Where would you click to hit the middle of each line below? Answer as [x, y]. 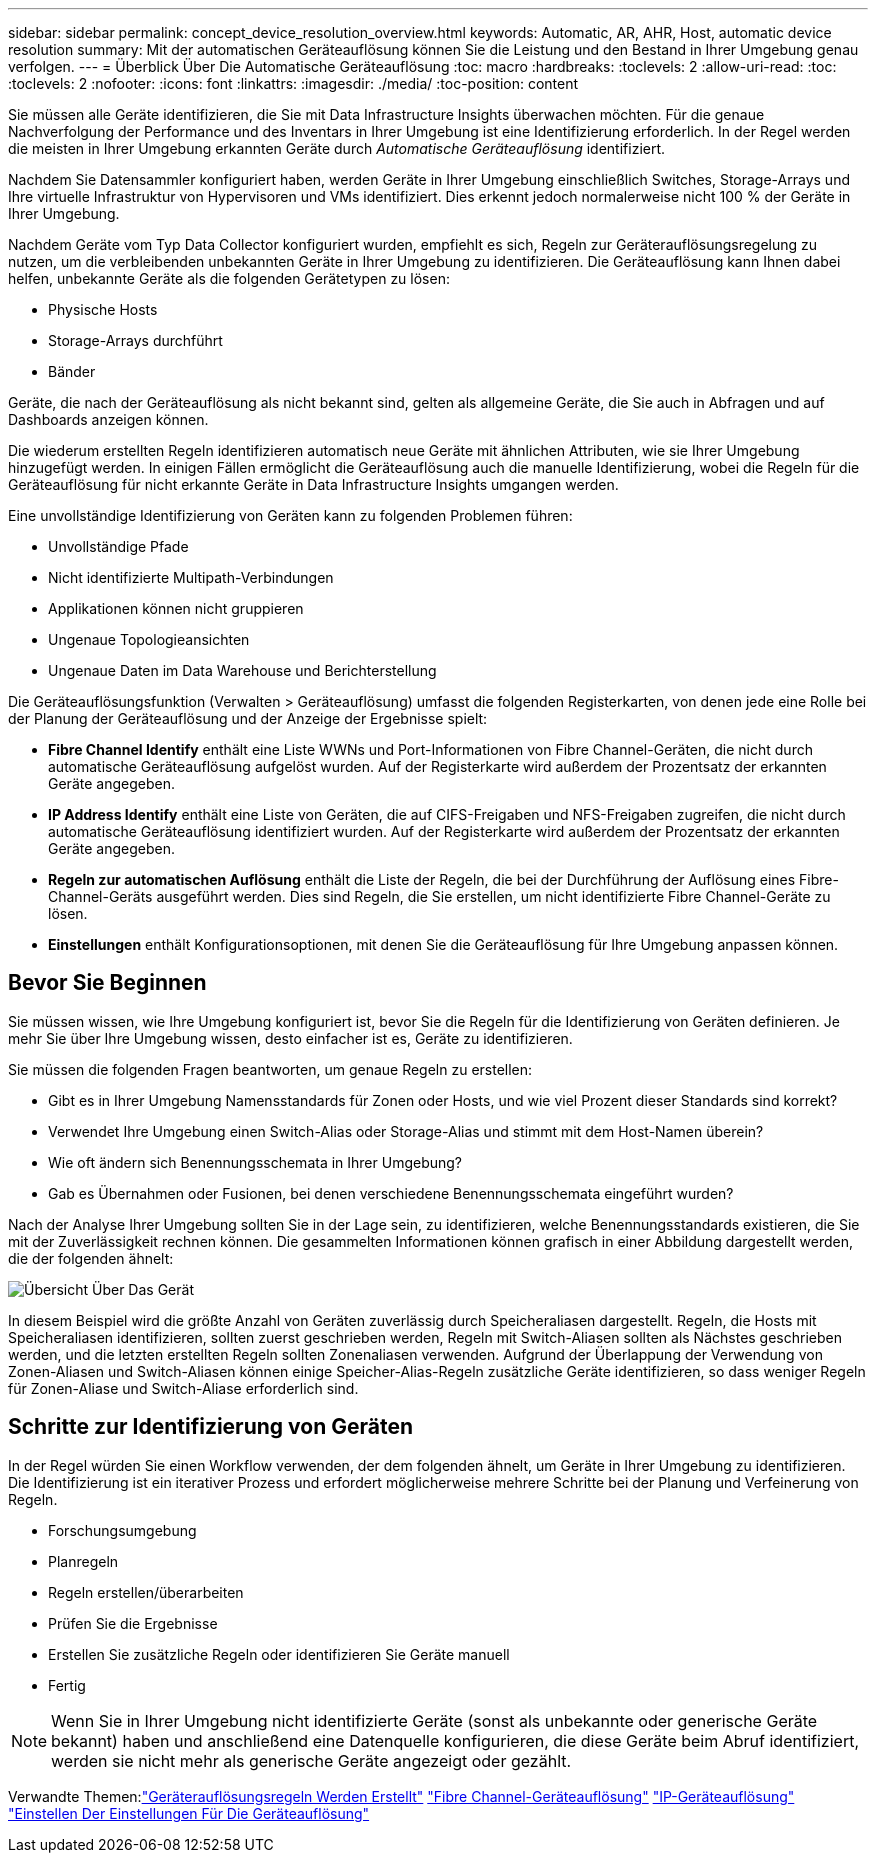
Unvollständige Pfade [118, 546]
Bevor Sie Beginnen [107, 983]
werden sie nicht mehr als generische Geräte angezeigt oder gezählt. [311, 1760]
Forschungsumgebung [122, 1530]
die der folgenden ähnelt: [91, 1258]
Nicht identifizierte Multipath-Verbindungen [191, 577]
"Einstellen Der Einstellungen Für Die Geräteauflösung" [189, 1813]
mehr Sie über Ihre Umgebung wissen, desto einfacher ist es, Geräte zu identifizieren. [290, 1038]
